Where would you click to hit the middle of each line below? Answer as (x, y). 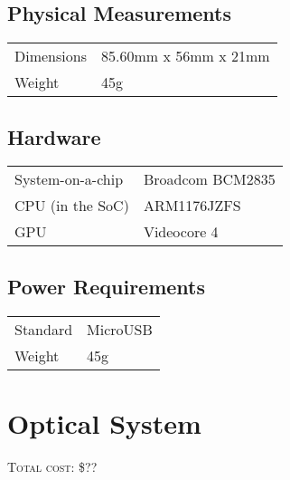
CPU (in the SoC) (72, 206)
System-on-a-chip (69, 179)
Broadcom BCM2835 (209, 179)
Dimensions (51, 56)
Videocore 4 (181, 232)
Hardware (54, 136)
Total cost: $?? (52, 466)
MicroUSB (120, 329)
